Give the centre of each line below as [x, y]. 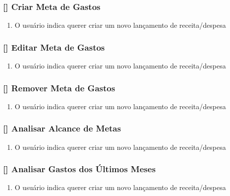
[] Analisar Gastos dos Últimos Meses [79, 169]
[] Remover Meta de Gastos [59, 88]
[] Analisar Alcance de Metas [62, 128]
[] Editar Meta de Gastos [54, 47]
